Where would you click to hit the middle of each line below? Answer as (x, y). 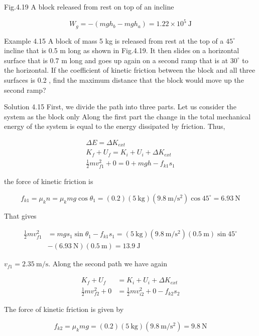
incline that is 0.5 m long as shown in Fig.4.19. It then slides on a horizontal (122, 50)
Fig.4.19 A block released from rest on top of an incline (89, 7)
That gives (20, 215)
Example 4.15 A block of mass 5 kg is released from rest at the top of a (114, 40)
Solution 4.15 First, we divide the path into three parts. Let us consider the (120, 107)
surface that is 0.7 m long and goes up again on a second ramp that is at (116, 60)
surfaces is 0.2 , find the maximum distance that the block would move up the (124, 79)
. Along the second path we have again (108, 264)
